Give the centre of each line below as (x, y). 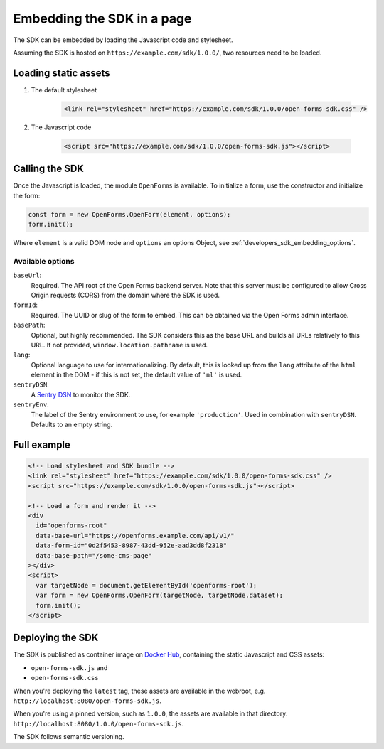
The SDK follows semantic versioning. (69, 737)
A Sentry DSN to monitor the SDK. (81, 394)
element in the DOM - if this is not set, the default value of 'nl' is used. (137, 375)
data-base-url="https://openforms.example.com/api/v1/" (135, 535)
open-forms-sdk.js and (69, 667)
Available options (44, 261)
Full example (42, 444)
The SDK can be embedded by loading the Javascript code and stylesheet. (123, 40)
